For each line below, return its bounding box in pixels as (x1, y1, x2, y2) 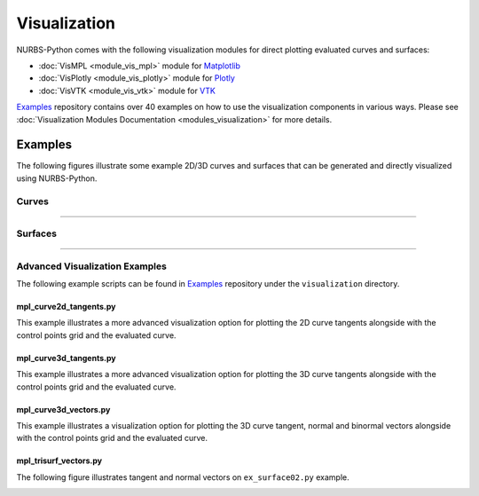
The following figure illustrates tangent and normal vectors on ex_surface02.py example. (16, 471, 349, 483)
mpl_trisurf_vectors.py (16, 455, 102, 466)
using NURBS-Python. (16, 173, 98, 184)
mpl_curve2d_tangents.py (16, 302, 116, 312)
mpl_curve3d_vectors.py (16, 404, 111, 414)
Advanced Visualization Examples (16, 260, 168, 272)
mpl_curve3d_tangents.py (16, 352, 116, 363)
